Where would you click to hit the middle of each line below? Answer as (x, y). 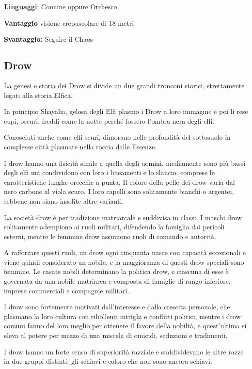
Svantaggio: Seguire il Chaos (48, 39)
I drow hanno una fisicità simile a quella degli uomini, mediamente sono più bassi (125, 163)
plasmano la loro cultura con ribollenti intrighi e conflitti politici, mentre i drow (122, 316)
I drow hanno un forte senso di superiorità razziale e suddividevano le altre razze (124, 351)
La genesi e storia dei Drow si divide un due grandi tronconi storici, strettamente (124, 85)
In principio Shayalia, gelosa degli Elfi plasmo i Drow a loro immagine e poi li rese (126, 111)
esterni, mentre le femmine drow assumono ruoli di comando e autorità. (110, 236)
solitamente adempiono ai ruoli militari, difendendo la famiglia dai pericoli (114, 227)
